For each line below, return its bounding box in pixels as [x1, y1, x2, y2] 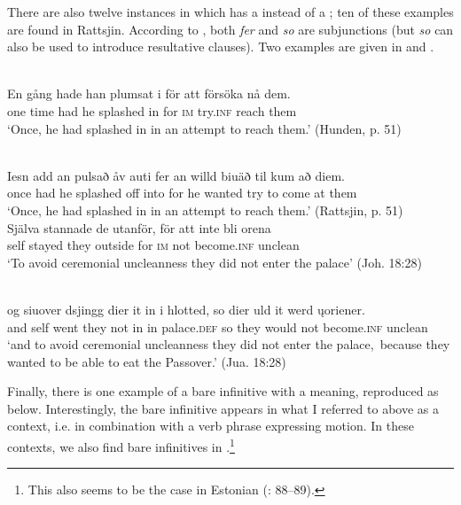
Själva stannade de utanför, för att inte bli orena [7, 218, 271, 237]
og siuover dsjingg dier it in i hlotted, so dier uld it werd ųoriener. [7, 299, 365, 318]
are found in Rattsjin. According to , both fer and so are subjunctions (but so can [7, 19, 454, 38]
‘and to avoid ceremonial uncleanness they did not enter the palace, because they [7, 335, 450, 353]
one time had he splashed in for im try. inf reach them [7, 101, 297, 120]
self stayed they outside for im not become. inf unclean [7, 236, 300, 254]
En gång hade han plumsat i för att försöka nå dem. [7, 84, 291, 103]
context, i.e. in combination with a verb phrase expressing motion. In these [7, 416, 414, 435]
